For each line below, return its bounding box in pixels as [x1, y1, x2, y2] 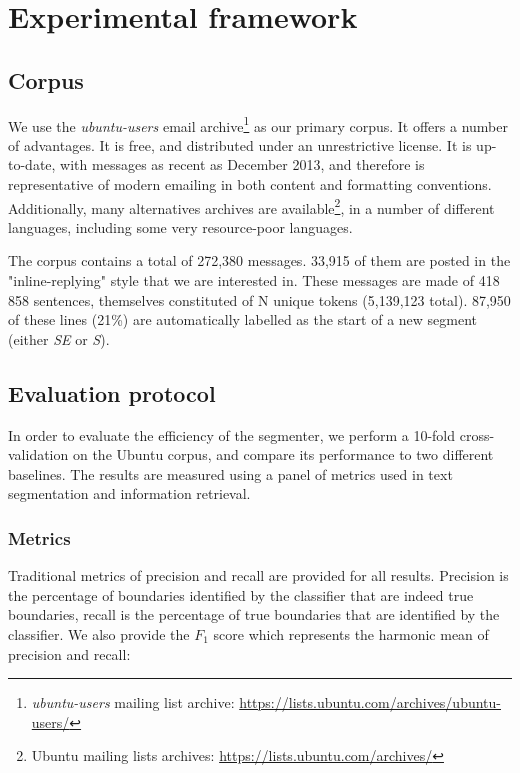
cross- [459, 424, 495, 445]
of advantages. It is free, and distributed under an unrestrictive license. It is [8, 134, 472, 155]
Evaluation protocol [8, 377, 216, 408]
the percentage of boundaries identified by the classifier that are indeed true [8, 584, 474, 605]
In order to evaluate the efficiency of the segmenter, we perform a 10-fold [8, 424, 456, 445]
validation [8, 444, 69, 465]
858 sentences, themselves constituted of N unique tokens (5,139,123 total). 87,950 [8, 289, 511, 310]
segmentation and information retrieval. [8, 483, 251, 504]
